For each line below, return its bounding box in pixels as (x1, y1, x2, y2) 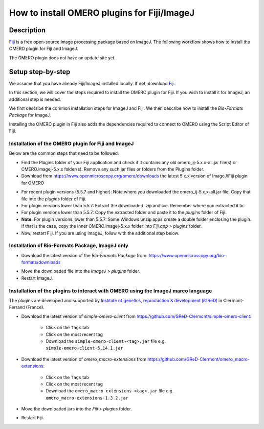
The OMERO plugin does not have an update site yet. (9, 54, 116, 61)
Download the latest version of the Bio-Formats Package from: (21, 252, 148, 258)
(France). (26, 304, 44, 310)
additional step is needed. (9, 96, 61, 102)
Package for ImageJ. (9, 112, 51, 118)
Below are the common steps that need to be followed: (9, 150, 119, 156)
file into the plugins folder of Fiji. (21, 196, 87, 202)
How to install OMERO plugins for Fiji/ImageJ (9, 7, 195, 18)
